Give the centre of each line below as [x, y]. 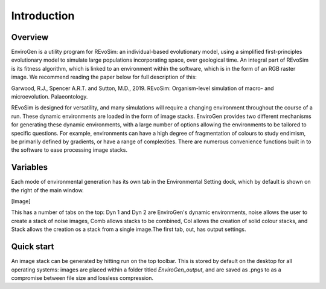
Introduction [43, 16]
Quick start [33, 247]
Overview [30, 37]
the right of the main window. [47, 190]
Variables [30, 167]
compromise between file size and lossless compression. [82, 278]
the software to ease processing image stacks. [69, 150]
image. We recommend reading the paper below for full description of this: [104, 77]
